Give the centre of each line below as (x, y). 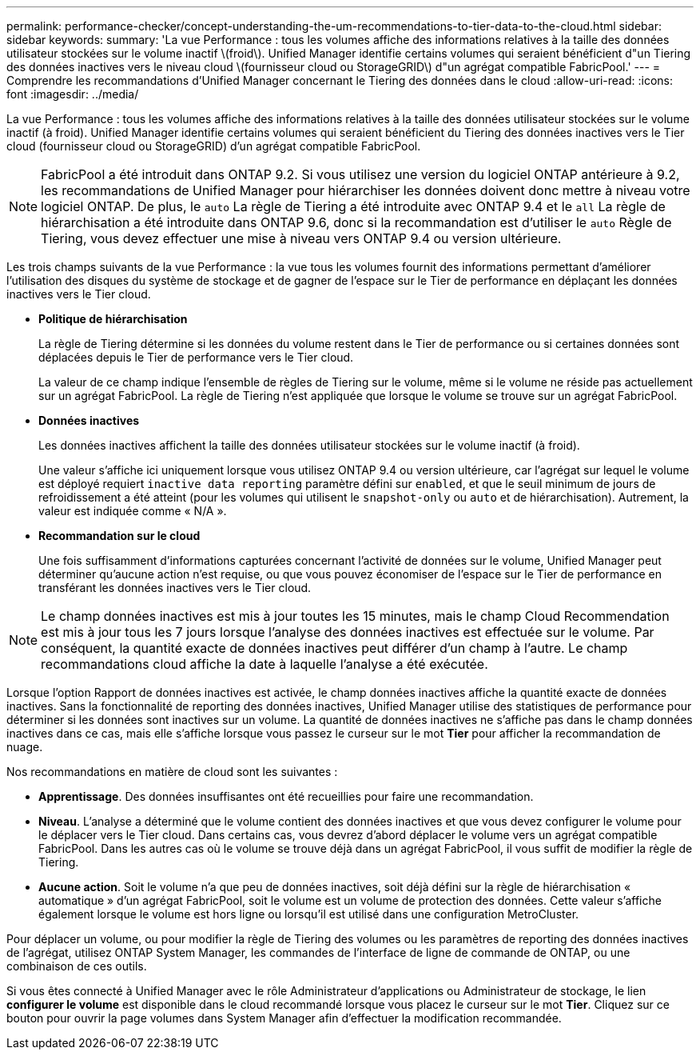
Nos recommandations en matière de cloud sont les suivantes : (172, 772)
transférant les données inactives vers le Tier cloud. (175, 588)
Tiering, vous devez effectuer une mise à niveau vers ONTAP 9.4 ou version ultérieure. (301, 238)
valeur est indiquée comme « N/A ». (133, 511)
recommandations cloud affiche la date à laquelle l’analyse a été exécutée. (264, 664)
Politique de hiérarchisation (113, 319)
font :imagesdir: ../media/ (73, 94)
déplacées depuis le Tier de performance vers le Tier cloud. (196, 357)
